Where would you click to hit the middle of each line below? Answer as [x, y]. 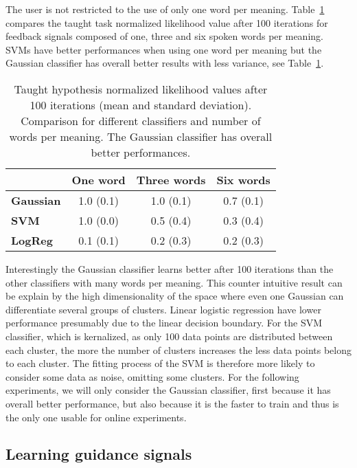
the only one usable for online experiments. [96, 417]
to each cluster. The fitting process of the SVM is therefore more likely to [160, 363]
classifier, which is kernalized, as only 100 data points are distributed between [169, 336]
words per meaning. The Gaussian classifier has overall [141, 136]
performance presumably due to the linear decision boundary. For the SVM [164, 323]
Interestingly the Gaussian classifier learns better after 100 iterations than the [170, 268]
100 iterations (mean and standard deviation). [141, 104]
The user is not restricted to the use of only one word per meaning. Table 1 [165, 9]
